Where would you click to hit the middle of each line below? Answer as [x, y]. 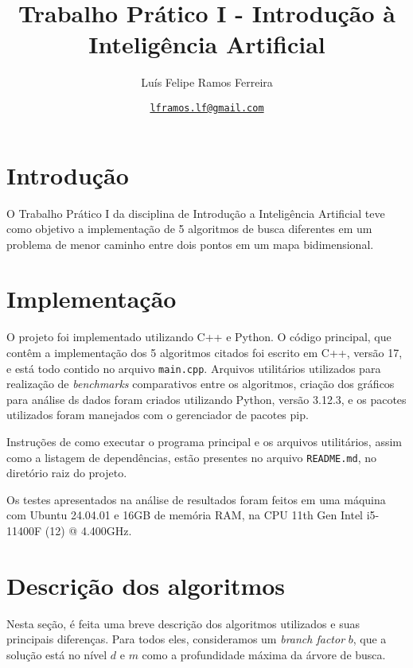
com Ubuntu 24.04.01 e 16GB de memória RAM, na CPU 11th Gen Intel [185, 515]
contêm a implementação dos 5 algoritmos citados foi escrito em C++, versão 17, [205, 352]
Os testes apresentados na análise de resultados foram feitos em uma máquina [196, 499]
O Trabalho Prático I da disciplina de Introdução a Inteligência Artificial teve [196, 213]
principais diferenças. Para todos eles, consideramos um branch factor [176, 639]
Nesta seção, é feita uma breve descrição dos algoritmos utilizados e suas [183, 623]
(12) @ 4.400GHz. [88, 531]
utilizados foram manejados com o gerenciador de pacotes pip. [158, 415]
